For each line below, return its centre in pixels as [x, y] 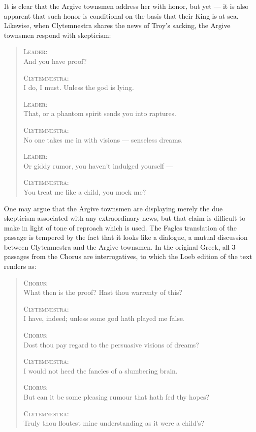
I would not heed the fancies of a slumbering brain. [100, 370]
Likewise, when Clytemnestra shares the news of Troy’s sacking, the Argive [117, 25]
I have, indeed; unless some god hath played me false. [104, 318]
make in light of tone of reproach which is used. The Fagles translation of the [120, 227]
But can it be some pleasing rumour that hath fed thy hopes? [116, 397]
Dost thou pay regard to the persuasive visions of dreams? [111, 344]
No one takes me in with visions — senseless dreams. [103, 139]
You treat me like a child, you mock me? [85, 191]
